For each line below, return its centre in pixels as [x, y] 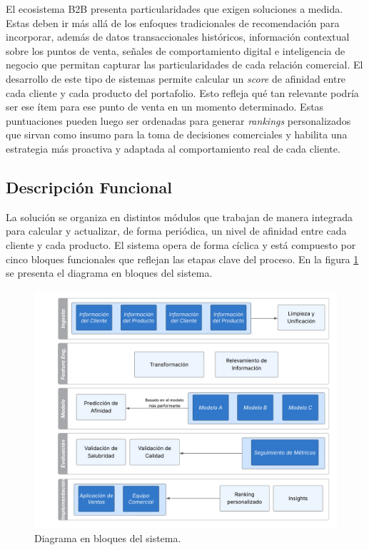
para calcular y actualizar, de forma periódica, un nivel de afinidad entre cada [176, 231]
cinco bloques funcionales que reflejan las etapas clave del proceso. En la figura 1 [182, 259]
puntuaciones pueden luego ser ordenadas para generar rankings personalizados [178, 120]
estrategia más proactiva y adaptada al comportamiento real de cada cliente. [173, 148]
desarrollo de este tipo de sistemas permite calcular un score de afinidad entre [176, 78]
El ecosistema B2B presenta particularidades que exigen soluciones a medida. [175, 9]
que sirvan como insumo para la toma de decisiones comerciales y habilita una [177, 134]
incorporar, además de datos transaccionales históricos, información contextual [178, 37]
